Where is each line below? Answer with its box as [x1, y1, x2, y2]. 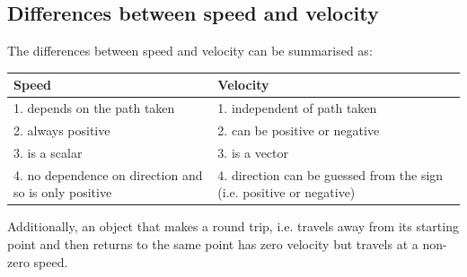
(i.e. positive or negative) [217, 183, 356, 202]
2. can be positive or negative [217, 120, 380, 139]
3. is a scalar [13, 143, 83, 161]
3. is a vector [217, 143, 289, 161]
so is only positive [13, 183, 112, 202]
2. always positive [13, 120, 110, 139]
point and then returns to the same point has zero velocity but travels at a [7, 234, 419, 253]
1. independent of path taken [217, 99, 377, 117]
